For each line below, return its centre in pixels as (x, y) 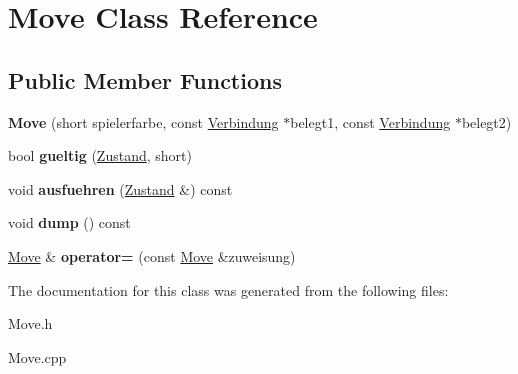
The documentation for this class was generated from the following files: (228, 289)
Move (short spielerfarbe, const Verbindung (143, 121)
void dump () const (69, 222)
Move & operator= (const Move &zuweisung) (152, 255)
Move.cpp (37, 356)
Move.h (30, 323)
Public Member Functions (145, 79)
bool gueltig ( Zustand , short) (100, 155)
